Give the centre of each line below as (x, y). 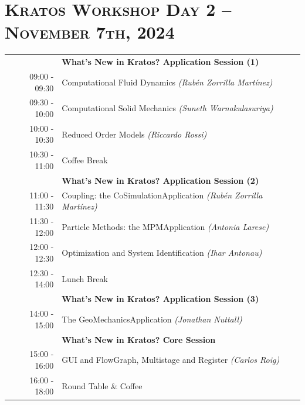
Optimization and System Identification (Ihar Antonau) (162, 253)
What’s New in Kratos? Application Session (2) (160, 180)
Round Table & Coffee (102, 385)
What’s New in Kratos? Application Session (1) (160, 62)
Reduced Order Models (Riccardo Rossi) (134, 134)
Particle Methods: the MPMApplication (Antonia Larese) (165, 226)
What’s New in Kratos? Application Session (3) (160, 299)
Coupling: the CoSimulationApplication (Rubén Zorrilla (162, 195)
